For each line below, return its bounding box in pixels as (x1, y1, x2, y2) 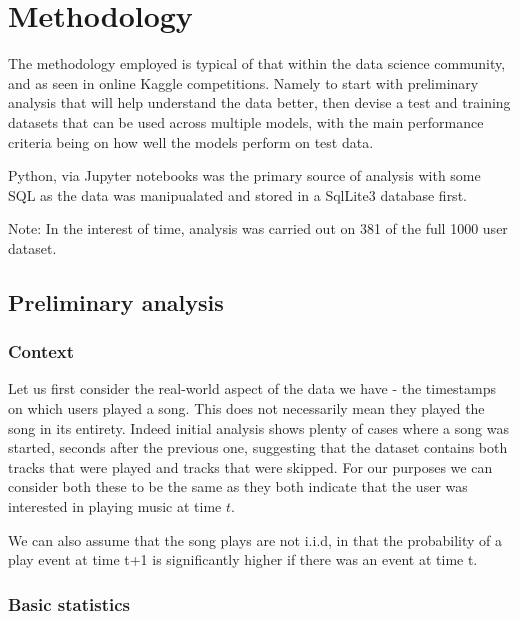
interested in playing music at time (8, 496, 222, 517)
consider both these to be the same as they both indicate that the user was (8, 476, 468, 497)
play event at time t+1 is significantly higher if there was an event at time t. (8, 549, 478, 570)
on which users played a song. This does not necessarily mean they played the (8, 398, 485, 419)
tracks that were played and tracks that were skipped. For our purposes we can (8, 456, 493, 477)
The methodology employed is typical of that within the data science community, (8, 53, 506, 74)
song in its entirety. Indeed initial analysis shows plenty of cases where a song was (8, 417, 509, 438)
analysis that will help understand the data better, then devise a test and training (8, 92, 511, 113)
